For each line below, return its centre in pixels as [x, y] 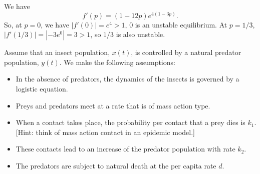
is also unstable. [141, 34]
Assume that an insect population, [57, 52]
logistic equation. [42, 88]
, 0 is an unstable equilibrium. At [176, 24]
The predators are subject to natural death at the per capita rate [116, 165]
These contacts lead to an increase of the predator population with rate [125, 149]
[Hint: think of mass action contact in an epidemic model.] [105, 132]
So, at [13, 24]
